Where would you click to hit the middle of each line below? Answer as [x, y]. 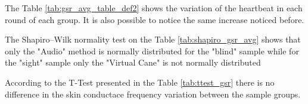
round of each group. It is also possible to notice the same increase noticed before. [155, 19]
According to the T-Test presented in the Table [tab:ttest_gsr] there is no [140, 82]
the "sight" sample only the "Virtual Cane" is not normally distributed [133, 62]
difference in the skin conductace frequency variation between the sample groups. [153, 94]
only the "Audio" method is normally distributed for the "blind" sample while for [152, 51]
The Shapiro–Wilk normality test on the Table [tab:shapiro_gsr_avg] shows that [153, 39]
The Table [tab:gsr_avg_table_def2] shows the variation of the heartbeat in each [154, 8]
